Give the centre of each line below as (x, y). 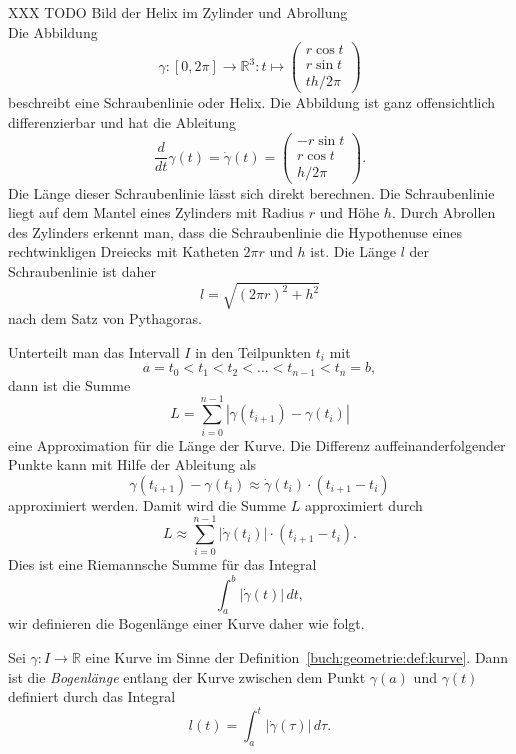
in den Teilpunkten (253, 351)
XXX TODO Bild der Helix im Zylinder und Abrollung (178, 12)
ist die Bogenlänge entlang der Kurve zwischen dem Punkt (187, 676)
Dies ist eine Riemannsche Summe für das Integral (162, 564)
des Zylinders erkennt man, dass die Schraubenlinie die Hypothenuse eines (235, 231)
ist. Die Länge (353, 251)
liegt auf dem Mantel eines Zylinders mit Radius (156, 212)
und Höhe (349, 212)
